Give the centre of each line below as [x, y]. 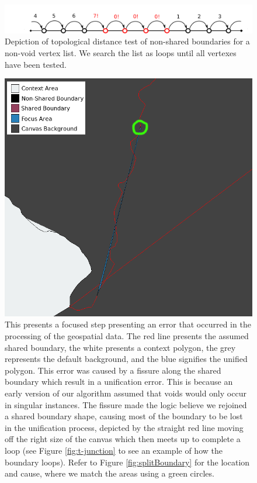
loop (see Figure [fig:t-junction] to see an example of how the [114, 450]
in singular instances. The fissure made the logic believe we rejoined [126, 404]
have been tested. [36, 64]
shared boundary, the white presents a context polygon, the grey [120, 347]
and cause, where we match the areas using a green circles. [110, 473]
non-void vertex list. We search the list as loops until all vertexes [121, 53]
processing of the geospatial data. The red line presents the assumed [127, 335]
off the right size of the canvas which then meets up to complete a [123, 439]
